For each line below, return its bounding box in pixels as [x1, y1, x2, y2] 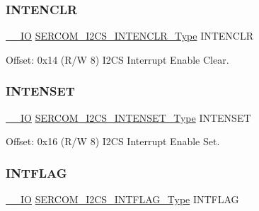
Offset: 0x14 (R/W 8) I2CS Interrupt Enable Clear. [6, 52, 229, 67]
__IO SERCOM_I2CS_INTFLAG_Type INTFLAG [6, 192, 239, 207]
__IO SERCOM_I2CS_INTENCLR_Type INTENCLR [6, 28, 254, 43]
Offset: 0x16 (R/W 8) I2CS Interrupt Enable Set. [6, 134, 220, 149]
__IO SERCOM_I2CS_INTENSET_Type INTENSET [6, 110, 251, 125]
